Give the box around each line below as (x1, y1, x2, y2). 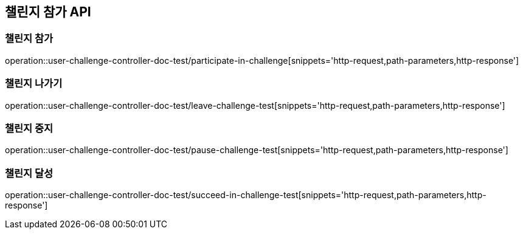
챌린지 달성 (5, 167, 54, 179)
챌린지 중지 (5, 122, 54, 134)
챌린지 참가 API (5, 4, 91, 19)
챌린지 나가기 (5, 77, 63, 90)
